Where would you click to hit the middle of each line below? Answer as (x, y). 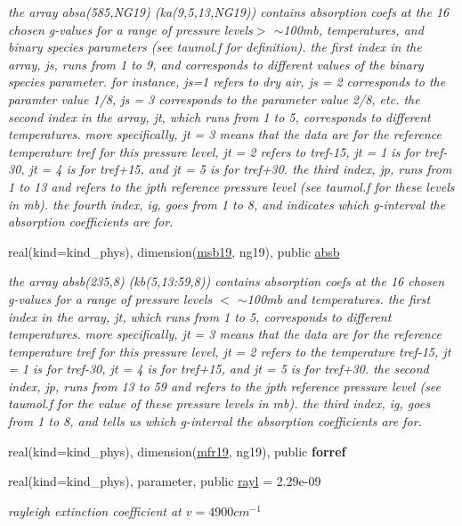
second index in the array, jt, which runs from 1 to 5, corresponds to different (219, 116)
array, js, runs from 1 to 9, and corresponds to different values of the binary (216, 64)
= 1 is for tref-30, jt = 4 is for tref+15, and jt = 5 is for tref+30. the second (219, 369)
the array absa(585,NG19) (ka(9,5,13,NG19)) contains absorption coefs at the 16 (229, 12)
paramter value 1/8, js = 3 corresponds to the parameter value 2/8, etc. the (214, 99)
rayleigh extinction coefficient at (95, 510)
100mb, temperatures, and (353, 29)
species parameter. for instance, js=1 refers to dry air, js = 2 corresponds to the (227, 82)
